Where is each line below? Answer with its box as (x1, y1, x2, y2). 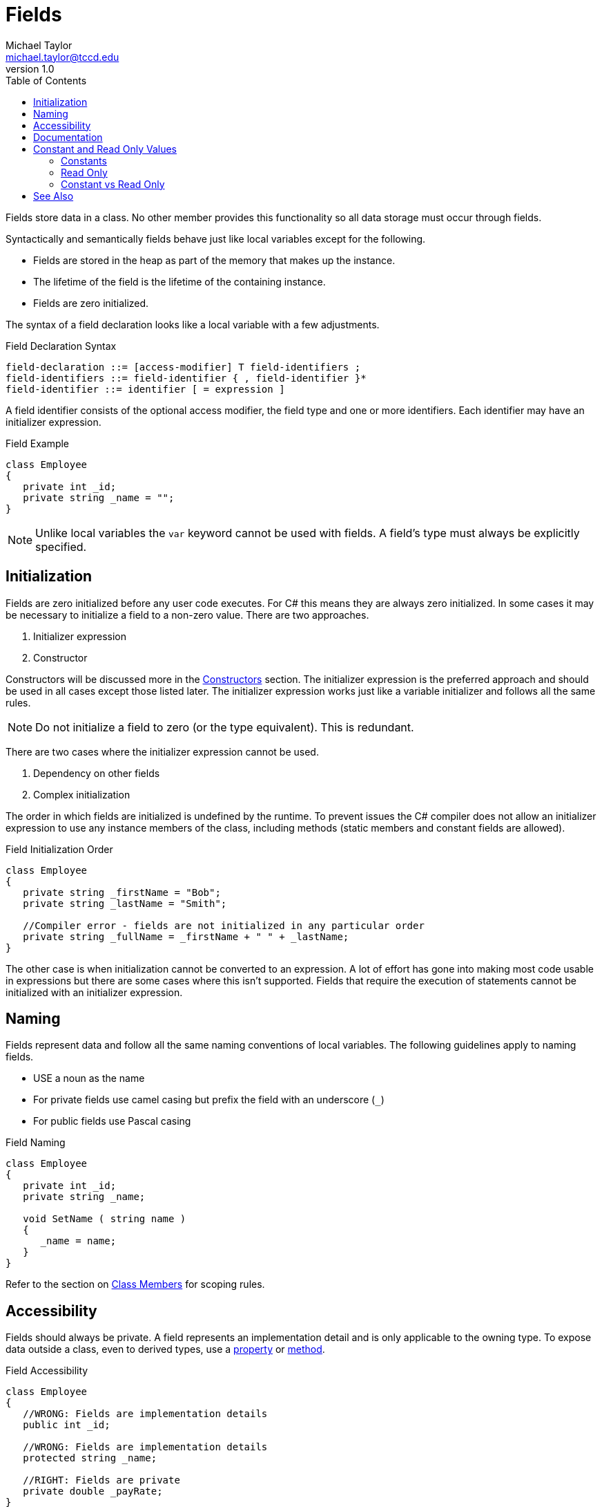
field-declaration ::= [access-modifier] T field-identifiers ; (6, 361, 361, 373)
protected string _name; (23, 1452, 157, 1464)
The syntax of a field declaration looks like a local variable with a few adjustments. (6, 318, 380, 330)
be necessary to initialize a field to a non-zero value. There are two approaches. (6, 608, 369, 621)
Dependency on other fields (33, 767, 160, 779)
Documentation (33, 131, 103, 143)
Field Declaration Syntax (6, 339, 117, 352)
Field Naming (6, 1136, 66, 1149)
